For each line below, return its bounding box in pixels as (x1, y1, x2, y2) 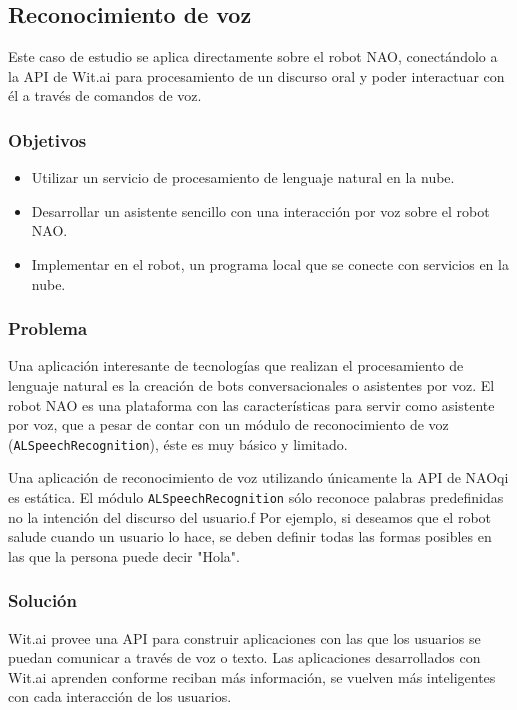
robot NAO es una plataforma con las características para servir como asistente (8, 394, 495, 415)
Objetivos (8, 127, 87, 152)
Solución (8, 588, 77, 613)
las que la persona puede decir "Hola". (8, 545, 240, 566)
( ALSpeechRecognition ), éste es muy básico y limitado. (8, 433, 348, 454)
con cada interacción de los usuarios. (8, 686, 232, 707)
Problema (8, 316, 88, 341)
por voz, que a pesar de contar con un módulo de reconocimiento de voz (8, 414, 449, 435)
